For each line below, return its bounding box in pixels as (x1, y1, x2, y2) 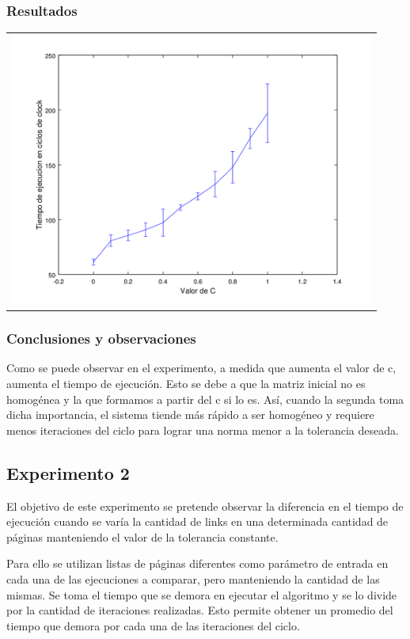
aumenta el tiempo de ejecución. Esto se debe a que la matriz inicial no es (6, 375, 366, 392)
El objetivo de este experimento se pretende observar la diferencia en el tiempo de (6, 497, 404, 514)
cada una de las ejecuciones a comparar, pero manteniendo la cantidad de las (6, 570, 380, 587)
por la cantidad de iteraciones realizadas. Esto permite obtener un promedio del (6, 602, 393, 618)
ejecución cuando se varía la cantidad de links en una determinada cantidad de (6, 513, 389, 530)
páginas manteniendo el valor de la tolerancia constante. (6, 528, 279, 545)
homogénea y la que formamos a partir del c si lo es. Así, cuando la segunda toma (6, 390, 404, 407)
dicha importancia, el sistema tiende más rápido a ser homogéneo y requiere (6, 406, 374, 423)
